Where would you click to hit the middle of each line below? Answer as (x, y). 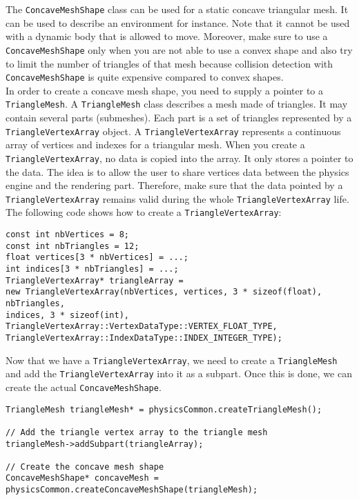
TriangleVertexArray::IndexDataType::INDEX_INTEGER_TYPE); (144, 338)
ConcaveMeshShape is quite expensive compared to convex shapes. (145, 77)
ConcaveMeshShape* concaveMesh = (82, 478)
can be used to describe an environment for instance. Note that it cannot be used (178, 22)
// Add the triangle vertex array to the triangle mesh (137, 432)
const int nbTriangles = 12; (72, 246)
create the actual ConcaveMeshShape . (84, 387)
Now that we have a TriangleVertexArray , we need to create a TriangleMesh (172, 360)
